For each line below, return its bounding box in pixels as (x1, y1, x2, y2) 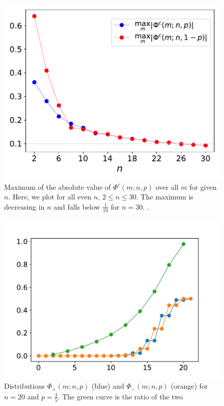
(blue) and (91, 381, 124, 391)
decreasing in (4, 201, 45, 212)
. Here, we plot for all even (8, 191, 92, 202)
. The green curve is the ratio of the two (58, 391, 183, 401)
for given (189, 181, 217, 192)
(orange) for (171, 381, 208, 391)
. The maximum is (136, 191, 193, 202)
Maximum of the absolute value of (4, 181, 111, 192)
